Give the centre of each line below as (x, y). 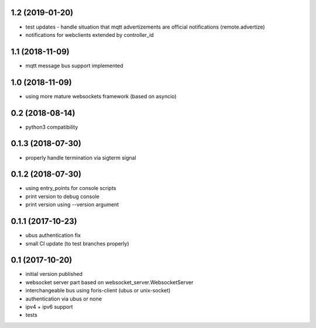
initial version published (54, 274)
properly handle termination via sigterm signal (81, 157)
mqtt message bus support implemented (74, 65)
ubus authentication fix (53, 235)
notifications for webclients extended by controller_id (90, 34)
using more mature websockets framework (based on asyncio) (101, 96)
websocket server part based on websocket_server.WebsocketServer (109, 282)
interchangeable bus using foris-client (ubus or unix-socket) (98, 291)
